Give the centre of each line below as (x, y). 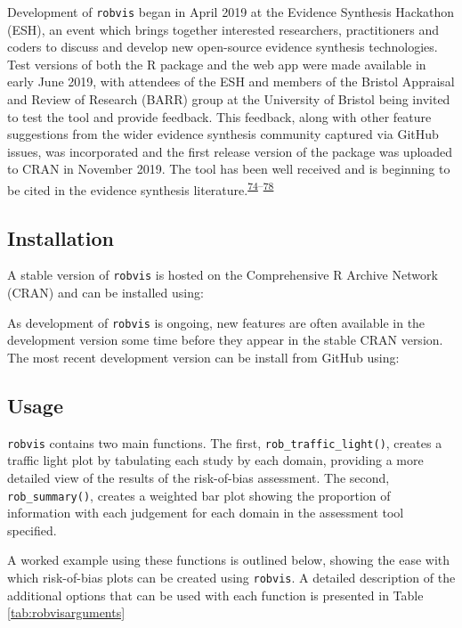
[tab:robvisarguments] (66, 612)
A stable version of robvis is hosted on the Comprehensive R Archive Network (223, 275)
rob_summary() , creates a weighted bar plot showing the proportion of (199, 495)
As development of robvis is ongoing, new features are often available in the (216, 322)
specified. (32, 530)
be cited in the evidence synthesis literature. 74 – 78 (141, 188)
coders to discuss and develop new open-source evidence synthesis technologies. (223, 47)
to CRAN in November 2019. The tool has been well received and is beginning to (229, 169)
